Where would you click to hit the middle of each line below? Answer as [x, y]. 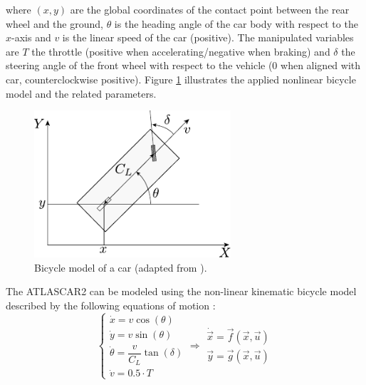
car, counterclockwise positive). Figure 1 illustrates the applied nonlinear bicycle [181, 79]
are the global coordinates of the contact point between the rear [210, 9]
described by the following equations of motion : [111, 305]
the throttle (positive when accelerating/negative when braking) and [181, 51]
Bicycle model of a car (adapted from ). [121, 267]
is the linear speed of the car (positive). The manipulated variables [208, 37]
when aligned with [321, 65]
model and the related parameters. [81, 93]
